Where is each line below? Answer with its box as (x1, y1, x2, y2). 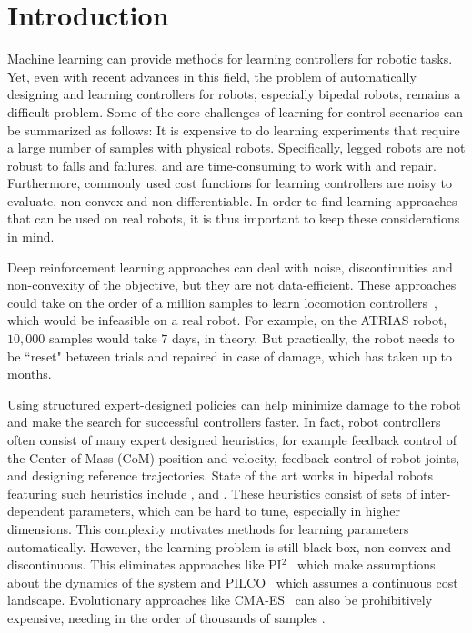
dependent (7, 501, 65, 520)
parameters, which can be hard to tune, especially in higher (68, 501, 400, 520)
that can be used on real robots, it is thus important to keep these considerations (7, 209, 460, 228)
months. (7, 364, 52, 383)
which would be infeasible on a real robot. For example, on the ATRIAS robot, (7, 311, 447, 330)
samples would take (48, 329, 157, 348)
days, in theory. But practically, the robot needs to (171, 329, 455, 348)
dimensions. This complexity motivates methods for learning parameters (7, 519, 409, 538)
